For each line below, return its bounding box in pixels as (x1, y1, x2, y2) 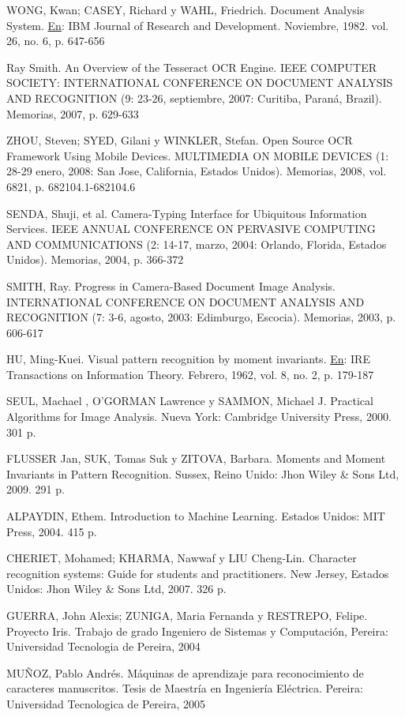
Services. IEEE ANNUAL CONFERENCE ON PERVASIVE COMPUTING (6, 220, 376, 237)
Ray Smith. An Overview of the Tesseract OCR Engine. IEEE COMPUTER (6, 58, 377, 75)
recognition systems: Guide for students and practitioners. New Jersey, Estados (6, 565, 389, 581)
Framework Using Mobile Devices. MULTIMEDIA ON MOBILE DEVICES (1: (6, 147, 389, 163)
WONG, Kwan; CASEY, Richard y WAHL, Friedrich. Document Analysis (6, 2, 365, 17)
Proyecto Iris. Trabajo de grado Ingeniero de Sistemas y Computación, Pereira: (6, 622, 388, 639)
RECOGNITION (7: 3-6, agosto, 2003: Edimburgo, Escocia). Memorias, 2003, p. (6, 309, 396, 325)
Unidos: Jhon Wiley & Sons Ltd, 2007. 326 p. (6, 580, 227, 597)
